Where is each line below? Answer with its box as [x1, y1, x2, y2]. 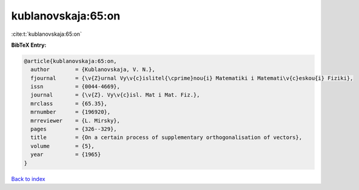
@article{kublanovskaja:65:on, [24, 58, 118, 64]
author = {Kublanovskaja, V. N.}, [30, 66, 156, 73]
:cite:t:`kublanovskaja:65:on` [11, 30, 82, 38]
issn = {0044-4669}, [30, 83, 121, 90]
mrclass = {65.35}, [30, 100, 107, 107]
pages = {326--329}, [30, 126, 118, 133]
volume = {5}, [30, 143, 95, 149]
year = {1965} [30, 151, 101, 158]
